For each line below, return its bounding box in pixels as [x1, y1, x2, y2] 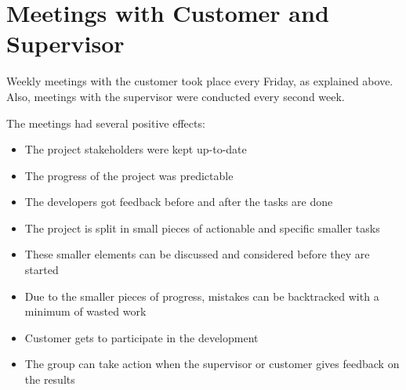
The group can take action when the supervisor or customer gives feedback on [24, 356, 400, 372]
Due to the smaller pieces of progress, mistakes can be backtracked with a [24, 287, 379, 304]
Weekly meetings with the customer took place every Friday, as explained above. [6, 73, 393, 89]
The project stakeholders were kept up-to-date [24, 141, 247, 157]
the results [24, 371, 75, 388]
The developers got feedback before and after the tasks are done [24, 193, 333, 210]
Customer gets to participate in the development [24, 329, 259, 345]
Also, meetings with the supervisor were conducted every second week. [6, 88, 345, 104]
